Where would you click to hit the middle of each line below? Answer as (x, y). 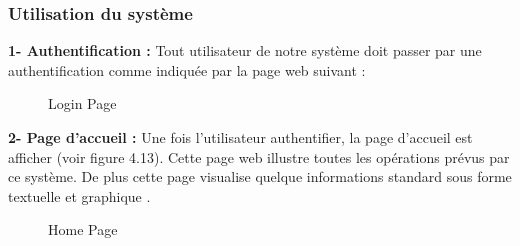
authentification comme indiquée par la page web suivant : (187, 69)
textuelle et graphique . (79, 195)
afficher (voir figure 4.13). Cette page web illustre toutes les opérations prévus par (259, 156)
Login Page (82, 103)
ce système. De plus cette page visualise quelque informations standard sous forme (260, 176)
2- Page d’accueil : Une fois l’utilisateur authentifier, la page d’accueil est (240, 137)
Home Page (83, 229)
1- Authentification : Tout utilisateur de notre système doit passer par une (245, 50)
